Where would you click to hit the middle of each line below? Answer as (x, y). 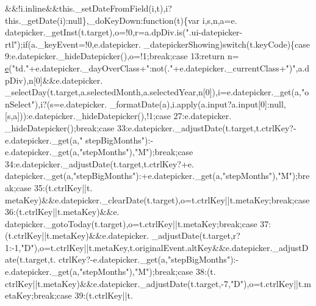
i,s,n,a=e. (220, 20)
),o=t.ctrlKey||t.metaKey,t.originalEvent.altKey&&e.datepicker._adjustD (171, 247)
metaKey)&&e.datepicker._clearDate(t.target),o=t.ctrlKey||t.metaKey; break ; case (157, 199)
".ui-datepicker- (214, 32)
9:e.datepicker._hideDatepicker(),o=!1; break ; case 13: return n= (122, 56)
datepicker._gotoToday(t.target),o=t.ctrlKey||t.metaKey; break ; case (131, 223)
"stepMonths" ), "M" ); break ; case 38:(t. (148, 271)
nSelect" (20, 104)
